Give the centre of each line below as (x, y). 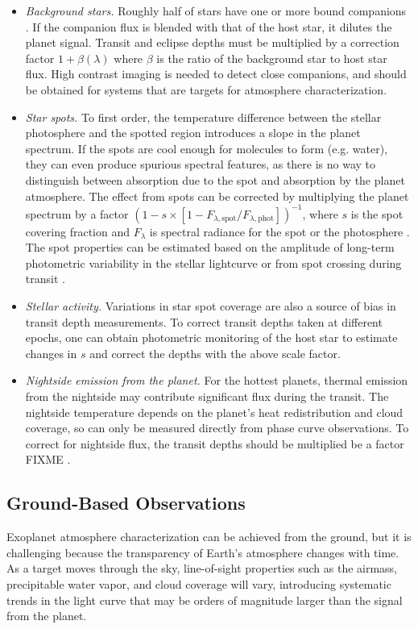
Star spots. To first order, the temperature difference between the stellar (203, 117)
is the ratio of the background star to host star (272, 58)
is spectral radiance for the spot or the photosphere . (279, 231)
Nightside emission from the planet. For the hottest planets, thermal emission (217, 380)
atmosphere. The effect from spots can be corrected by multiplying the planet (217, 196)
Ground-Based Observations (126, 503)
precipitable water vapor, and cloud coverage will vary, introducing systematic (199, 583)
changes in (51, 353)
